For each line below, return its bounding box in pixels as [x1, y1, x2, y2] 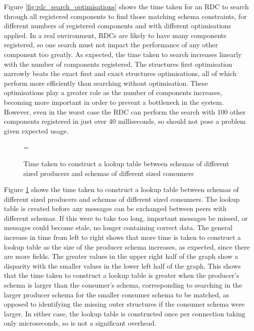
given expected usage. [4, 125, 69, 136]
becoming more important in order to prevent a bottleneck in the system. [4, 97, 224, 107]
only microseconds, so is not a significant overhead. [4, 318, 156, 328]
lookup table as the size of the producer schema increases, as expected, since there [4, 241, 250, 252]
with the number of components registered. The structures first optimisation [4, 58, 233, 69]
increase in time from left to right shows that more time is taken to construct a [4, 232, 241, 242]
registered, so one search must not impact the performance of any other [4, 39, 218, 50]
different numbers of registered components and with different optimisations [4, 20, 231, 31]
